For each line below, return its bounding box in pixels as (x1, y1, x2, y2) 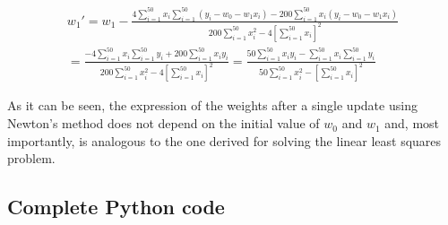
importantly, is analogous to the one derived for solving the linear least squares (7, 131, 442, 150)
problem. (7, 149, 56, 168)
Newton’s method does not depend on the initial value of (7, 114, 320, 133)
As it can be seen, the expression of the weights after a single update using (7, 96, 418, 115)
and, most (384, 114, 440, 133)
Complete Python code (7, 193, 225, 221)
